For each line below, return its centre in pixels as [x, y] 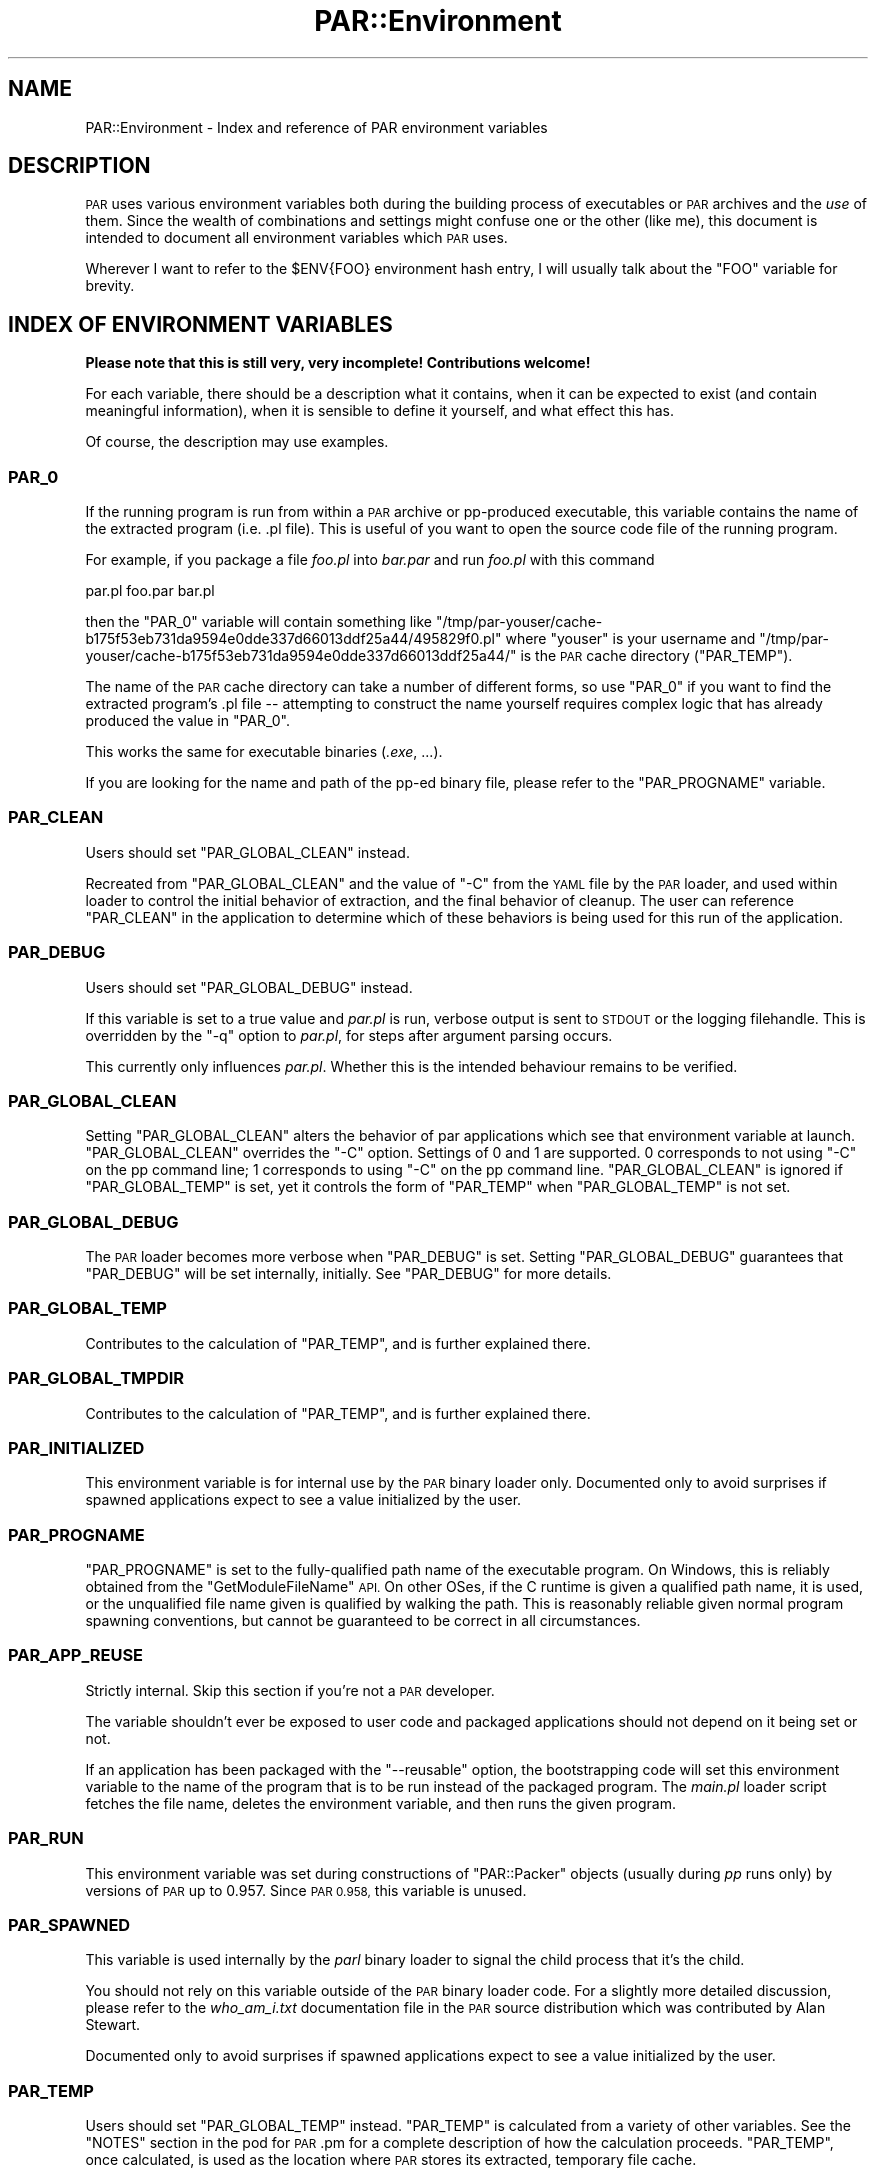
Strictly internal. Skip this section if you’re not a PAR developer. [290, 1690]
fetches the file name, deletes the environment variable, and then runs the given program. [381, 1803]
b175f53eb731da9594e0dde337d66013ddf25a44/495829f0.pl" [293, 639]
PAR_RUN [46, 1838]
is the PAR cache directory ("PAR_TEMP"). [656, 656]
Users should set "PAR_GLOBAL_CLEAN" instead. [247, 852]
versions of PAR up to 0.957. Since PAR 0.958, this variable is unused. [306, 1890]
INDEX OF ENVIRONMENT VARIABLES [200, 324]
